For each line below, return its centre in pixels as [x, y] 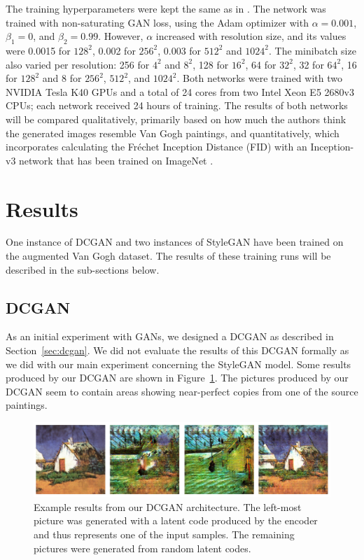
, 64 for [261, 64]
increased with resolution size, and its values [251, 36]
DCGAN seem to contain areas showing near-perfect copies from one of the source [182, 391]
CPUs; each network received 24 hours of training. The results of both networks [177, 105]
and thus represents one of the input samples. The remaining [164, 534]
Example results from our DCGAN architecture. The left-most [168, 506]
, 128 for [211, 64]
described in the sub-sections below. [83, 269]
